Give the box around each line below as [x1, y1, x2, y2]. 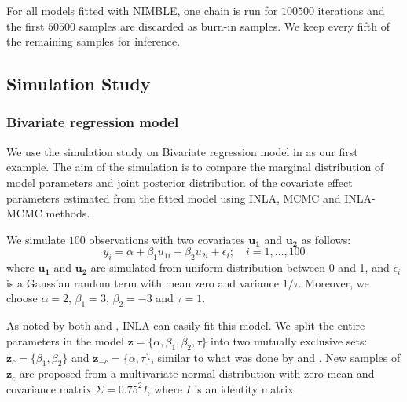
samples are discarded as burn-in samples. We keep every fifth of [79, 17, 390, 34]
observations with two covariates [89, 231, 245, 247]
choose [6, 290, 38, 306]
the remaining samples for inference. [6, 33, 181, 49]
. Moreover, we [298, 274, 369, 291]
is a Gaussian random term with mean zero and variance [6, 274, 279, 291]
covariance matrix [6, 380, 92, 397]
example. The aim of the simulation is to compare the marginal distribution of [6, 159, 384, 175]
